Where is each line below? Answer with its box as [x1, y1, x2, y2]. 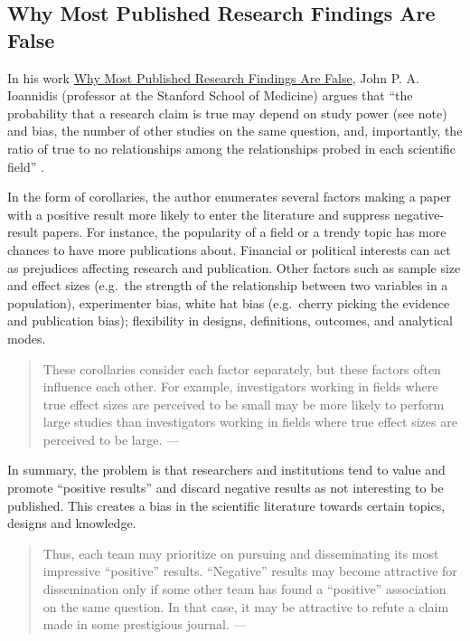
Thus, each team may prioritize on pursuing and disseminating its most [42, 543, 439, 562]
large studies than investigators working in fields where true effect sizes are [42, 412, 457, 431]
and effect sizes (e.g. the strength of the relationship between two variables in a [7, 276, 448, 295]
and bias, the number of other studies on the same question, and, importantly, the [7, 121, 463, 140]
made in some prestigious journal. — [42, 615, 247, 634]
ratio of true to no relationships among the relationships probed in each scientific [7, 138, 456, 157]
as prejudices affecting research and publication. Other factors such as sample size [7, 258, 461, 277]
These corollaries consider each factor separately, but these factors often [42, 359, 441, 378]
